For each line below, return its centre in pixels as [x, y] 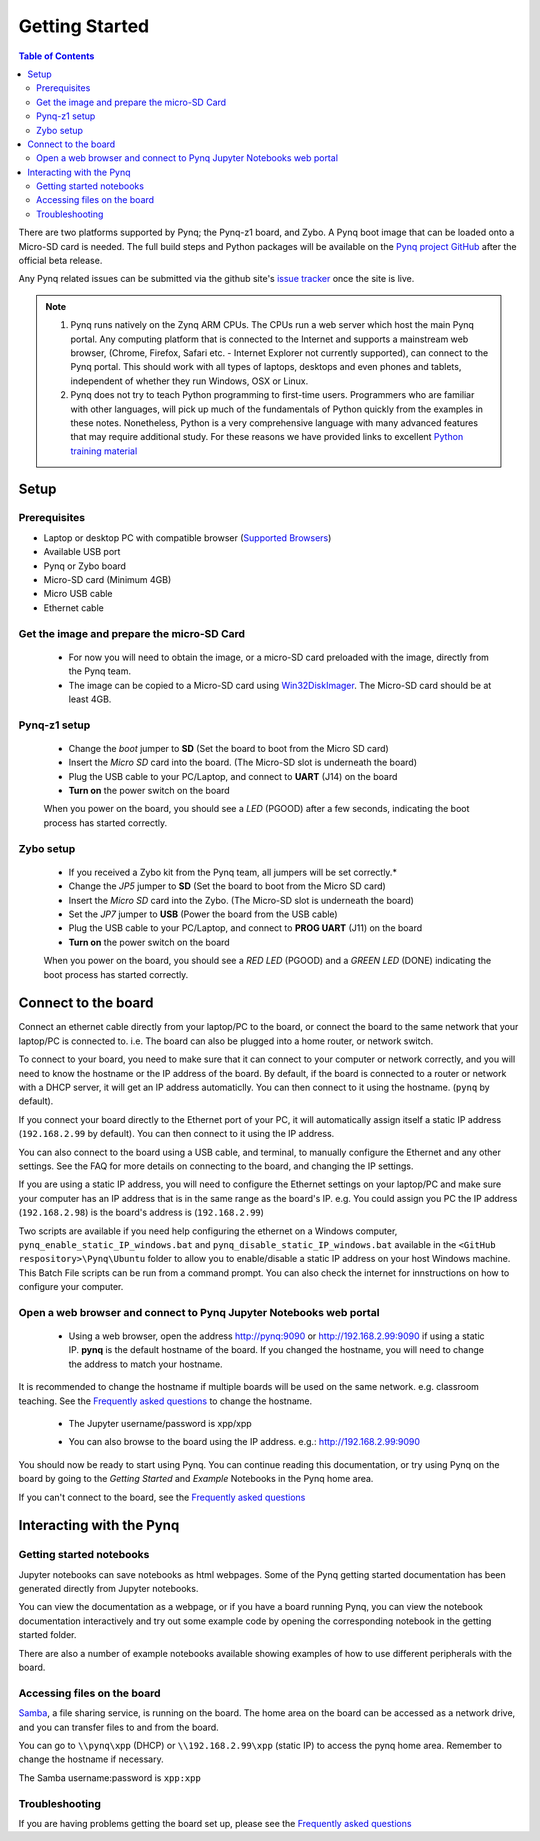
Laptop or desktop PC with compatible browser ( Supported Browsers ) [187, 537]
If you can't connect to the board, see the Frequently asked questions [162, 1497]
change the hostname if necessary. [91, 1759]
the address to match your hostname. [146, 1364]
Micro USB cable [78, 594]
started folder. [47, 1635]
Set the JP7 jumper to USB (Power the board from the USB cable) [203, 914]
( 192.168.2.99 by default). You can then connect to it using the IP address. [176, 1134]
